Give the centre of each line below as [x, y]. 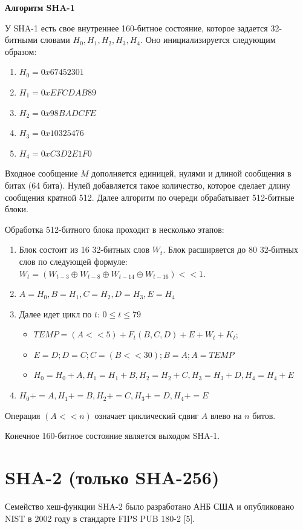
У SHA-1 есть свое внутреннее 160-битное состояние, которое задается [136, 28]
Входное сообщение [41, 173]
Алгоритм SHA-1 [40, 7]
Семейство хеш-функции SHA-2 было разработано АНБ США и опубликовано [150, 506]
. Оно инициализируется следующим [208, 40]
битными [21, 40]
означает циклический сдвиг [147, 415]
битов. [264, 415]
